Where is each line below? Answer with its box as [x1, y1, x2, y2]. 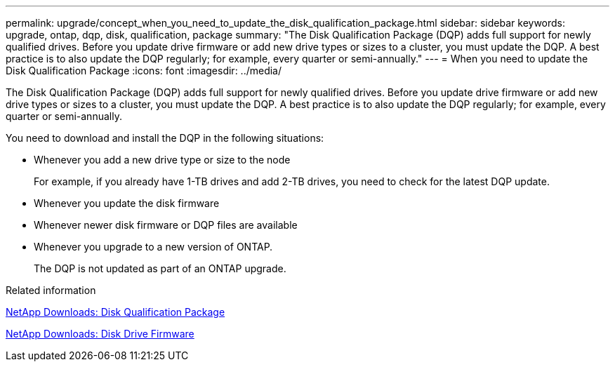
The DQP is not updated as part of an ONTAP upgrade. [34, 262, 286, 274]
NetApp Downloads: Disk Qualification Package [6, 306, 225, 318]
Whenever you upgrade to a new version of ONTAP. [34, 241, 273, 253]
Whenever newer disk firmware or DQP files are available [34, 219, 298, 231]
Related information [6, 284, 96, 296]
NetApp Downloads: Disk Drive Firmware [6, 328, 194, 340]
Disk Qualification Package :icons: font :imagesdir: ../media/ [6, 65, 282, 76]
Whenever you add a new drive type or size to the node [34, 154, 291, 166]
